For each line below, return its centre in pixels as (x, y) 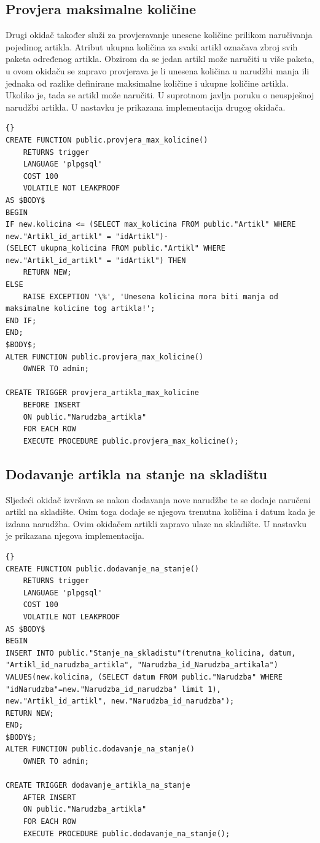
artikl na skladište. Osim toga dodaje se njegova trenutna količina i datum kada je (161, 512)
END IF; (21, 320)
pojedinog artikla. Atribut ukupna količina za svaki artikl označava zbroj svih (152, 46)
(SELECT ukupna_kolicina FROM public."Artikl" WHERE (115, 249)
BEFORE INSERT (52, 405)
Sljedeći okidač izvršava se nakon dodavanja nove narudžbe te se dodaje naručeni (158, 499)
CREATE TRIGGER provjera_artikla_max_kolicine (102, 393)
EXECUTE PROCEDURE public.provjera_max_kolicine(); (131, 441)
